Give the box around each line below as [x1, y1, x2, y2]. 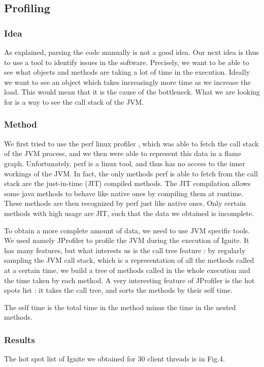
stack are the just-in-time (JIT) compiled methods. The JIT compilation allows [4, 178, 251, 189]
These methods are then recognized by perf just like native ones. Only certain [4, 198, 246, 208]
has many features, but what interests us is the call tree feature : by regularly [4, 244, 246, 255]
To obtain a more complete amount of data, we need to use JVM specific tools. [4, 225, 250, 235]
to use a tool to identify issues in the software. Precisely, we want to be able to [4, 56, 249, 67]
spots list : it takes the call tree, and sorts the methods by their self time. [4, 285, 233, 295]
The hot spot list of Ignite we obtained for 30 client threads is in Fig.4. [4, 353, 225, 364]
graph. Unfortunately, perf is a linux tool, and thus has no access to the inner [4, 158, 246, 168]
